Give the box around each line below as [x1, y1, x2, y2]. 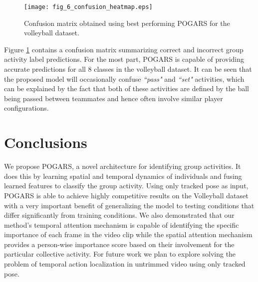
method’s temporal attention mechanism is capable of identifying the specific [4, 219, 239, 230]
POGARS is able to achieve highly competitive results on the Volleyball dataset [4, 190, 249, 200]
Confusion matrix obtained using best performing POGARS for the [24, 17, 230, 28]
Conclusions [4, 132, 87, 152]
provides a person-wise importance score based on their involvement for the [4, 239, 235, 249]
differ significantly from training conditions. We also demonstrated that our [4, 210, 235, 220]
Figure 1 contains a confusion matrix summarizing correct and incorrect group [4, 44, 244, 54]
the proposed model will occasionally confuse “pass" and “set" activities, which [4, 73, 245, 84]
